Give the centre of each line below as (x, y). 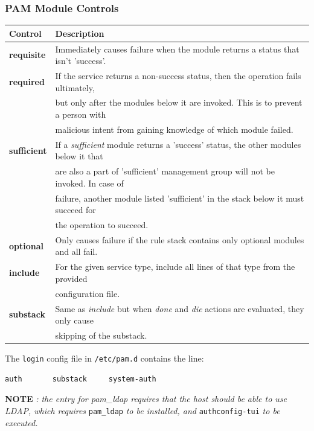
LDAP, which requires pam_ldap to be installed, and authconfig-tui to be (143, 410)
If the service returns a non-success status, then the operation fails (178, 75)
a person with (81, 114)
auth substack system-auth (81, 379)
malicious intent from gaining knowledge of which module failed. (174, 129)
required (27, 81)
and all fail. (76, 251)
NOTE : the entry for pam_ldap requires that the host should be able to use (146, 399)
